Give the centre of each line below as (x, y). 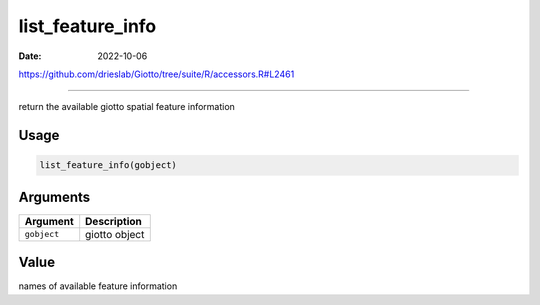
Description (113, 221)
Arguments (54, 196)
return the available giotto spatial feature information (126, 107)
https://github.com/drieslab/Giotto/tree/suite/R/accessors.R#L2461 (156, 74)
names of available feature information (98, 286)
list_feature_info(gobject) (108, 165)
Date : (30, 56)
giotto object (115, 234)
